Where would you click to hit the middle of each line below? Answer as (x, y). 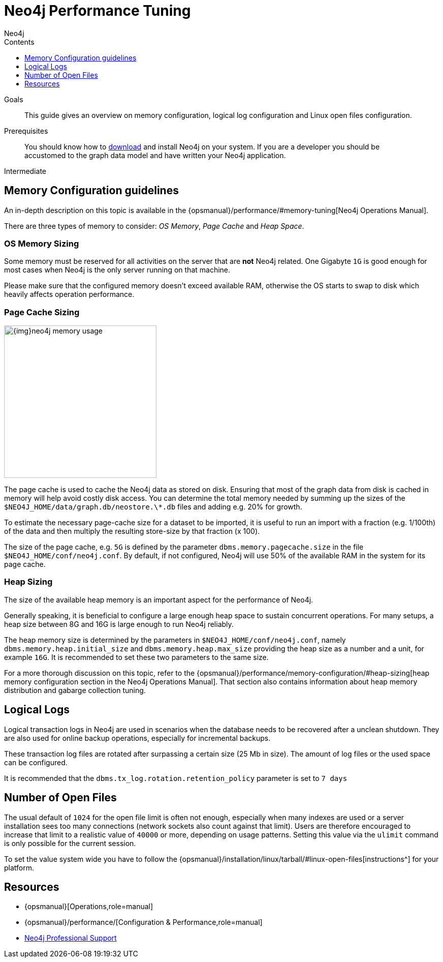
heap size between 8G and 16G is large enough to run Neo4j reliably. (119, 624)
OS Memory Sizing (42, 243)
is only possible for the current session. (70, 843)
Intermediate (25, 171)
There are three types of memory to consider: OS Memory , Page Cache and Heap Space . (154, 226)
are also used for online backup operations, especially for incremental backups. (137, 738)
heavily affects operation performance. (69, 294)
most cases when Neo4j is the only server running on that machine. (117, 270)
